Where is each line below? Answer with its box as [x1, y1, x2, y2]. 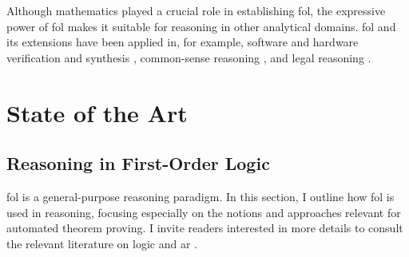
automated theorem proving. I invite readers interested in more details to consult [6, 219, 403, 236]
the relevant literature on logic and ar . [6, 235, 197, 251]
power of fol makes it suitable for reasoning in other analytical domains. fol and [6, 18, 396, 34]
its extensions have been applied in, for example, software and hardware [6, 34, 359, 50]
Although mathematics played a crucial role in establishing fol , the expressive [6, 2, 386, 18]
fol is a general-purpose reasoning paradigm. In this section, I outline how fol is [6, 188, 395, 204]
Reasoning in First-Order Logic [6, 151, 270, 176]
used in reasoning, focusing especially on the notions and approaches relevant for [6, 204, 401, 220]
